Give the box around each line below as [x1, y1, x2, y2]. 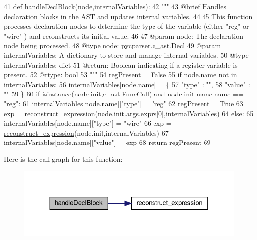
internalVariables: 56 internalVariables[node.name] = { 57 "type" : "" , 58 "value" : [4, 79, 250, 89]
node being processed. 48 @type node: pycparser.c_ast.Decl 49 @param [4, 40, 221, 50]
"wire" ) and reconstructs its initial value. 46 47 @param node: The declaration [4, 30, 244, 41]
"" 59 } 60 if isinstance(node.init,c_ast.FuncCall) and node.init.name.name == [4, 89, 244, 99]
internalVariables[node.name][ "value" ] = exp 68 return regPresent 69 [4, 137, 211, 147]
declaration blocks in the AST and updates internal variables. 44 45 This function [4, 11, 253, 21]
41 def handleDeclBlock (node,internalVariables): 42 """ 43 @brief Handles [4, 1, 226, 11]
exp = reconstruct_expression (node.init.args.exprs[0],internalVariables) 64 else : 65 [4, 108, 254, 118]
